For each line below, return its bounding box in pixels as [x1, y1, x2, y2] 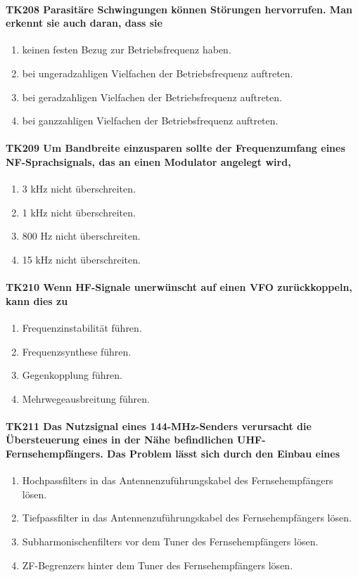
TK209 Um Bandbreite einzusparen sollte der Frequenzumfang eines [6, 141, 345, 155]
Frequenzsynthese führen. [22, 344, 132, 358]
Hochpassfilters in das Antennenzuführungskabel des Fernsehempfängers [22, 473, 333, 488]
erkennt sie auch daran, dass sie [6, 15, 162, 30]
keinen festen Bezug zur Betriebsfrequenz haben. [22, 42, 231, 57]
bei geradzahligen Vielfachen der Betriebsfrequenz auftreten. [22, 89, 282, 104]
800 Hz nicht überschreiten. [22, 228, 141, 243]
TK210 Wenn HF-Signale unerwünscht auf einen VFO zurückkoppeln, [6, 280, 352, 294]
